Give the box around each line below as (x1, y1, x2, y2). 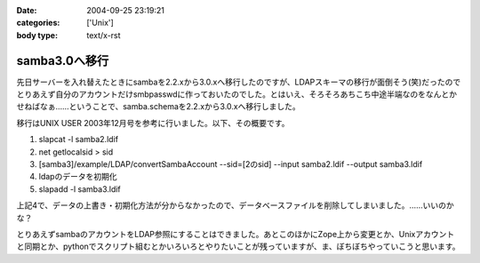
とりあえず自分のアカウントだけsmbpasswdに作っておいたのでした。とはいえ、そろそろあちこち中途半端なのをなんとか (16, 89, 458, 100)
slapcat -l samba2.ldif (38, 134, 119, 145)
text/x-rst (86, 29, 121, 40)
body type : (16, 29, 58, 40)
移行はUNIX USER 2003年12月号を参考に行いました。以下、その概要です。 (16, 117, 290, 128)
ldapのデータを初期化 (38, 171, 117, 182)
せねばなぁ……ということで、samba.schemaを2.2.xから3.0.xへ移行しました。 (16, 101, 301, 112)
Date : (16, 5, 37, 15)
